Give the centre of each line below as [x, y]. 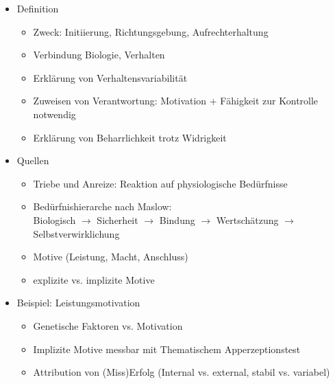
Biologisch [54, 219]
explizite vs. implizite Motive [94, 279]
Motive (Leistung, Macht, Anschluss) [111, 257]
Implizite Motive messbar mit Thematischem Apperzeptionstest [167, 349]
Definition [38, 8]
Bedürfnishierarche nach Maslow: [102, 206]
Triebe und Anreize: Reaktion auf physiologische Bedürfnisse [160, 183]
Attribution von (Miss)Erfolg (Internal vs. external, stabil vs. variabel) [182, 372]
